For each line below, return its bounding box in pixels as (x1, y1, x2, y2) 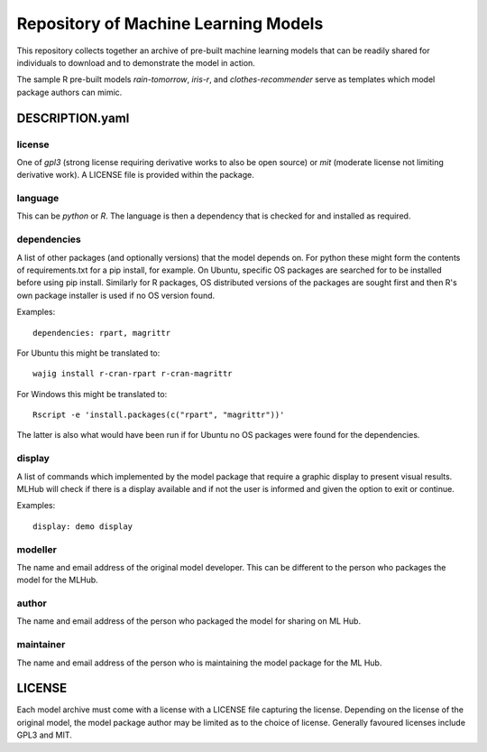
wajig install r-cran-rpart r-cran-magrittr (32, 368, 234, 379)
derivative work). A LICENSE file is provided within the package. (16, 170, 254, 181)
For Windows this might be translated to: (16, 388, 168, 399)
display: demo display (32, 521, 133, 532)
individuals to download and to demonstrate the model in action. (16, 57, 256, 68)
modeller (16, 543, 58, 555)
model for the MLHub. (16, 574, 98, 586)
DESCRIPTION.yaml (16, 110, 130, 125)
